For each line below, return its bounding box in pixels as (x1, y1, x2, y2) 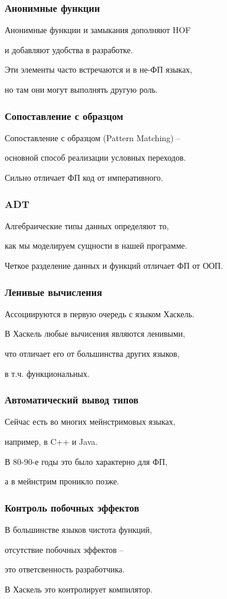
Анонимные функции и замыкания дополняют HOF (5, 24, 191, 36)
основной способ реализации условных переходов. (5, 151, 186, 164)
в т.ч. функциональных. (5, 367, 90, 379)
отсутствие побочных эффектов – (5, 543, 124, 555)
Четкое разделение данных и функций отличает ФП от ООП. (5, 259, 223, 271)
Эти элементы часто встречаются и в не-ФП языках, (5, 63, 193, 76)
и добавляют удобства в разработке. (5, 43, 133, 56)
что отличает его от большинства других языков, (5, 347, 180, 359)
